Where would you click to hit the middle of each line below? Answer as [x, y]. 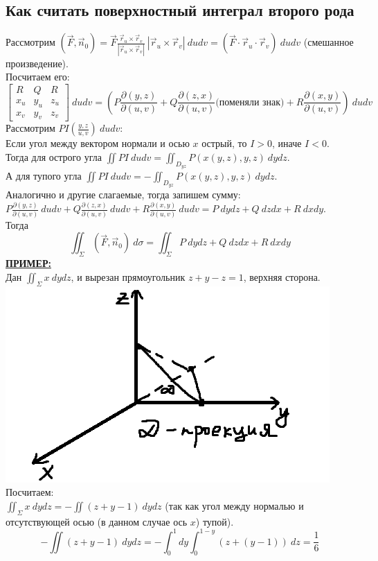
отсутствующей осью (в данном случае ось [97, 521]
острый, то [224, 143]
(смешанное [328, 42]
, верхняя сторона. [282, 276]
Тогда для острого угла [54, 156]
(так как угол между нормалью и [234, 505]
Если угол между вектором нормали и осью [98, 143]
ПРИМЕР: [28, 263]
